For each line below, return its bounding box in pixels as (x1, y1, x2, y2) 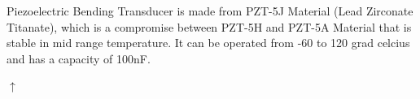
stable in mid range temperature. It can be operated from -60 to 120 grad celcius (7, 34, 410, 51)
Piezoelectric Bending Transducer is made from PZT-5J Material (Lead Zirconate (7, 2, 413, 19)
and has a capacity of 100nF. (7, 49, 151, 67)
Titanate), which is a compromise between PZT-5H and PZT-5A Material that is (7, 18, 412, 35)
